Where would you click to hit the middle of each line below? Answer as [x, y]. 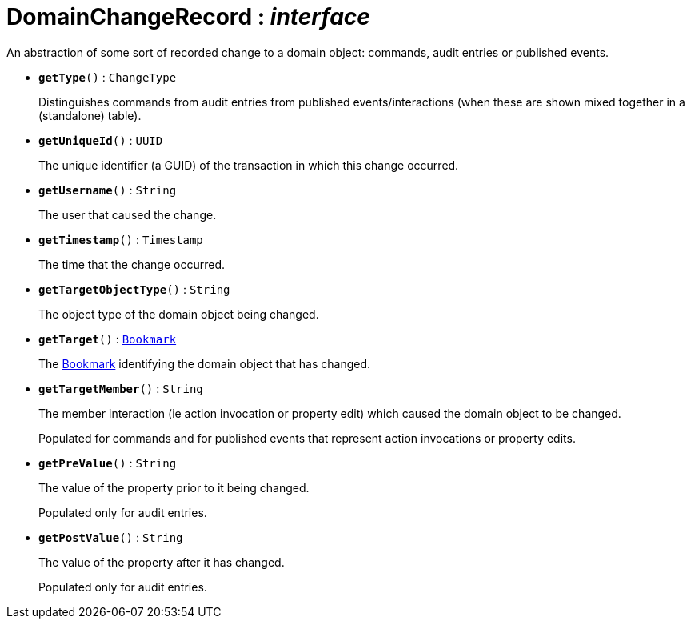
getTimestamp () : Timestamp [121, 239]
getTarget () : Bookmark [108, 339]
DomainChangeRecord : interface [188, 17]
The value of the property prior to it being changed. [174, 487]
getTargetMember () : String [121, 388]
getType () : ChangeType [108, 77]
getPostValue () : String [111, 537]
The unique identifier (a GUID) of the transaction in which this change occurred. [249, 165]
